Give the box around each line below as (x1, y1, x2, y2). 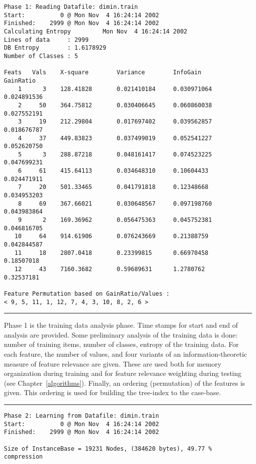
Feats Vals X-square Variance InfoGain (4, 69, 201, 76)
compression (4, 453, 43, 461)
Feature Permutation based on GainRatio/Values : (4, 290, 170, 297)
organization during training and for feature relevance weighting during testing (4, 368, 242, 378)
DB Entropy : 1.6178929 (4, 44, 106, 52)
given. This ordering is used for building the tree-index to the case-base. (4, 387, 221, 398)
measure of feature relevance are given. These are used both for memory (4, 358, 222, 369)
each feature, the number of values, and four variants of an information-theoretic (4, 349, 247, 359)
